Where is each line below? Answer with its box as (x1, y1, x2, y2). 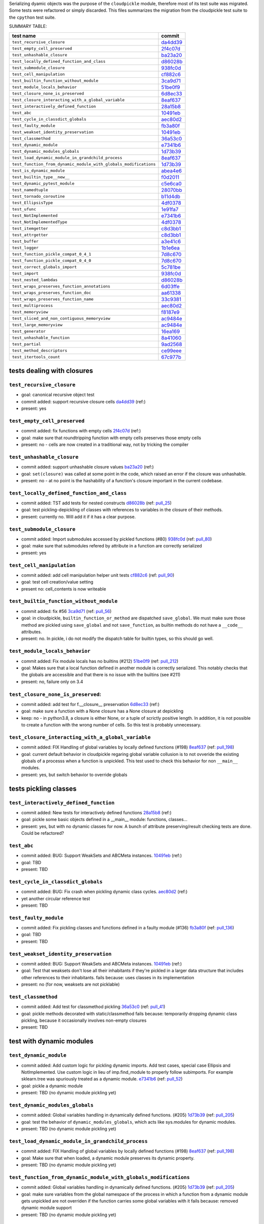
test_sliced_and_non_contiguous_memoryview (12, 316, 110, 321)
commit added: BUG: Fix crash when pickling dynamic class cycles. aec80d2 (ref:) (21, 889, 188, 894)
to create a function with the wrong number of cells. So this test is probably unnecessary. (21, 722, 201, 728)
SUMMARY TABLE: (9, 24, 47, 29)
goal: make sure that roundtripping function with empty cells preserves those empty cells (21, 435, 201, 441)
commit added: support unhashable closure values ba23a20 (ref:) (21, 464, 154, 470)
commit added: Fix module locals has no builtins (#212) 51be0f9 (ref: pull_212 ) (21, 658, 178, 664)
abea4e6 (161, 167, 182, 174)
